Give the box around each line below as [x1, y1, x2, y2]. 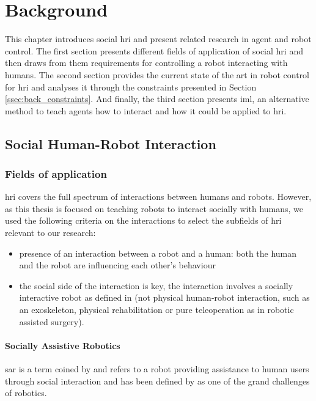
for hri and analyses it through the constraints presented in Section [5, 80, 257, 93]
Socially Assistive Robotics [5, 339, 120, 351]
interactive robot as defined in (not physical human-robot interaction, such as [19, 291, 310, 304]
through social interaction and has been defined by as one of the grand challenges [5, 374, 310, 387]
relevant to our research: [5, 226, 96, 239]
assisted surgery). [19, 315, 84, 328]
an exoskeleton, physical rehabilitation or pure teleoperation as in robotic [19, 303, 294, 316]
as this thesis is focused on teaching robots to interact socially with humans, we [5, 202, 304, 215]
